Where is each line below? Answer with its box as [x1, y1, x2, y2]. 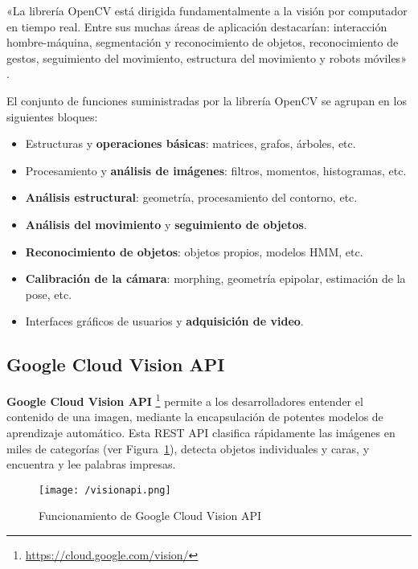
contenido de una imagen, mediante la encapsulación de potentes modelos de [6, 408, 383, 425]
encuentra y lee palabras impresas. [6, 456, 176, 473]
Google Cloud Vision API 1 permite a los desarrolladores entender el [6, 391, 363, 409]
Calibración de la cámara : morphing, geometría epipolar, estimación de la [25, 270, 406, 287]
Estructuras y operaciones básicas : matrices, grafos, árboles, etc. [25, 135, 356, 152]
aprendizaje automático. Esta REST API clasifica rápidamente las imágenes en [6, 424, 395, 440]
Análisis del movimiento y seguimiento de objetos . [25, 215, 307, 232]
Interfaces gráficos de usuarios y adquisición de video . [25, 313, 304, 330]
